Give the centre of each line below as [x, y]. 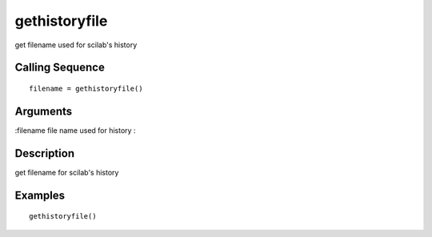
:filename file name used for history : [75, 130]
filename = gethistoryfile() [86, 88]
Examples [40, 195]
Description [45, 153]
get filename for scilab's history [67, 172]
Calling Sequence [60, 68]
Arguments [44, 111]
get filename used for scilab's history [76, 45]
